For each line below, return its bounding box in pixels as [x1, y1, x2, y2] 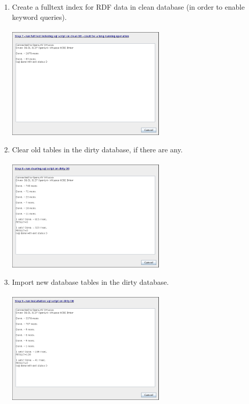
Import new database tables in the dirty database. [12, 276, 169, 287]
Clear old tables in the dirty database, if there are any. [12, 144, 183, 154]
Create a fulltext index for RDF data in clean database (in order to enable [12, 2, 245, 12]
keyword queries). [12, 11, 67, 22]
